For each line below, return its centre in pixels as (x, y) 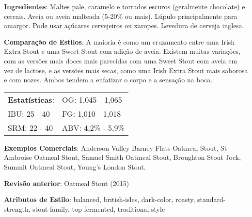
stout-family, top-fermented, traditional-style (99, 209)
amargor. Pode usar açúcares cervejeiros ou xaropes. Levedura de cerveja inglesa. (124, 25)
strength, (17, 209)
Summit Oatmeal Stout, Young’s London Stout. (75, 166)
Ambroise (18, 157)
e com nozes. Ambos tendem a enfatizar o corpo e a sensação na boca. (108, 80)
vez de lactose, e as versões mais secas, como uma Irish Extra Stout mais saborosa (126, 70)
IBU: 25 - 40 (29, 113)
